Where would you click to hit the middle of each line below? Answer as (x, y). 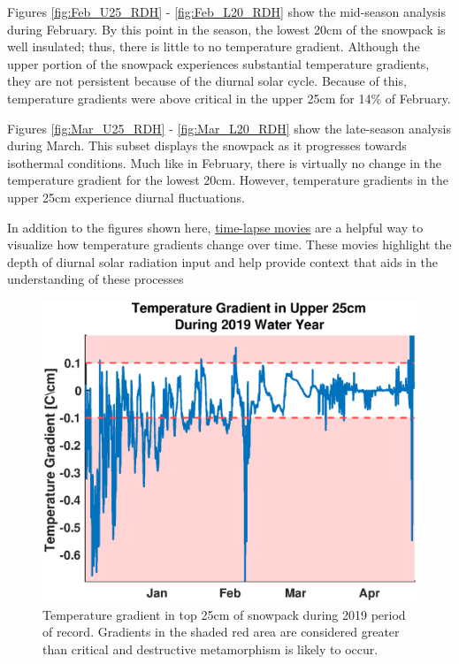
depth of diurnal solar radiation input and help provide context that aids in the (222, 261)
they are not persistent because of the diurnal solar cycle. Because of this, (207, 81)
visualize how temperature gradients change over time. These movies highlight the (229, 244)
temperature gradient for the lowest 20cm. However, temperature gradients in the (228, 180)
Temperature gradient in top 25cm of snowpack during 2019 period (224, 614)
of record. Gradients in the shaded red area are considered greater (221, 632)
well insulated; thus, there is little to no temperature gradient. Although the (214, 46)
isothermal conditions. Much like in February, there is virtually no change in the (225, 162)
